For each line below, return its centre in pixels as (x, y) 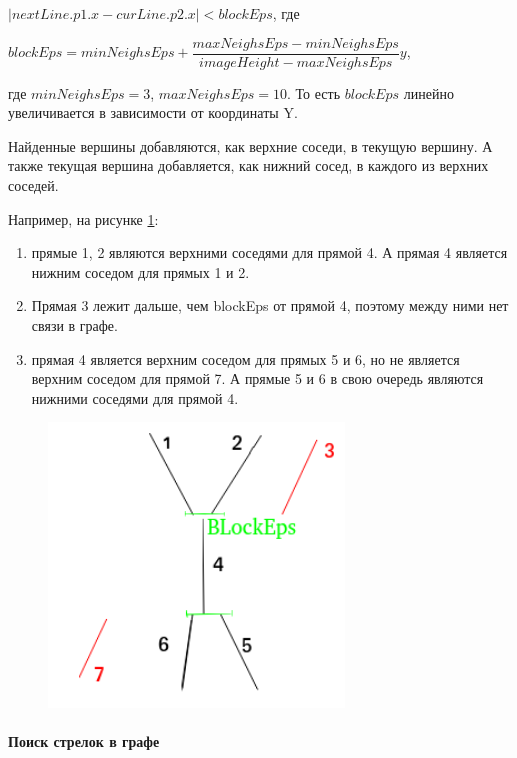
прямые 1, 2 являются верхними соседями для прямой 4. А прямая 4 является (269, 252)
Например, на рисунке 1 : (83, 218)
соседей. (33, 185)
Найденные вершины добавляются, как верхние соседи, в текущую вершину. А (250, 145)
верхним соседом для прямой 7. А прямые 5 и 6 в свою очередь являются (257, 378)
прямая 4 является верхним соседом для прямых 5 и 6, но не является (245, 358)
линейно (428, 92)
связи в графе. (74, 325)
